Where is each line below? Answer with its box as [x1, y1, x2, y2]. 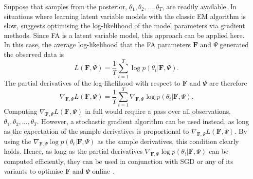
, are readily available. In [162, 1, 237, 11]
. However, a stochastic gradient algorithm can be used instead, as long [37, 116, 249, 126]
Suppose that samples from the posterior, [4, 1, 127, 11]
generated [219, 39, 249, 50]
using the [4, 136, 32, 146]
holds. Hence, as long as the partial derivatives [4, 146, 143, 156]
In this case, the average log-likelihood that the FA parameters [4, 39, 191, 50]
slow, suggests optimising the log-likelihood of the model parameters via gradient [4, 20, 245, 31]
